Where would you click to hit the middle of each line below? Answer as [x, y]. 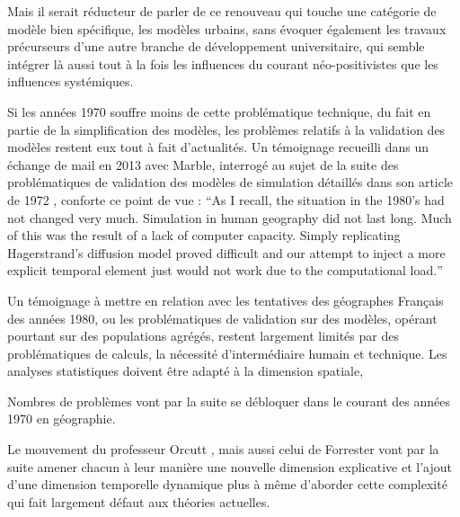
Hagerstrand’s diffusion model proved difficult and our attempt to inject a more [226, 252]
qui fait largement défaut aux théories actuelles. [139, 501]
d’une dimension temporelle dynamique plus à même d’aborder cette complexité [227, 484]
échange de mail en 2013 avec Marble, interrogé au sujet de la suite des [203, 164]
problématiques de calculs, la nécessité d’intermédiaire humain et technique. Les [227, 353]
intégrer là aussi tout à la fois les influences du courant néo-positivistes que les [223, 63]
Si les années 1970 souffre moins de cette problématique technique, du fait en [219, 111]
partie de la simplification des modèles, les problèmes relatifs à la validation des [226, 129]
